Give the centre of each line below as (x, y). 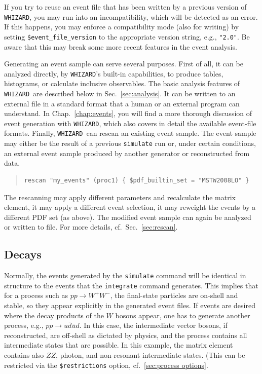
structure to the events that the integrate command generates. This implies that (131, 285)
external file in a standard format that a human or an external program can (122, 103)
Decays (23, 254)
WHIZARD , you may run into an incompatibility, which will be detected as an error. (131, 16)
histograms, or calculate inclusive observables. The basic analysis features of (122, 83)
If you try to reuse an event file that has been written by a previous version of (125, 7)
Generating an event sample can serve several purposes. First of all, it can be (124, 64)
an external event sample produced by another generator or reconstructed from (127, 153)
